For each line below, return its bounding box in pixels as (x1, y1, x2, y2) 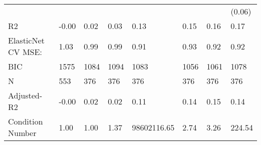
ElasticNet (8, 34, 45, 46)
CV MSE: (8, 46, 42, 57)
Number (8, 127, 37, 138)
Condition (8, 115, 43, 127)
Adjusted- (8, 89, 43, 101)
